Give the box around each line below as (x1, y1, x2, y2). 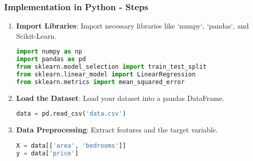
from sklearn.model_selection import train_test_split (16, 63, 207, 71)
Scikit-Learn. (16, 30, 57, 41)
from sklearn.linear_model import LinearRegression (16, 71, 196, 78)
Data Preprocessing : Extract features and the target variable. (16, 124, 218, 135)
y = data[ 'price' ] (16, 149, 79, 157)
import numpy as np (16, 48, 82, 56)
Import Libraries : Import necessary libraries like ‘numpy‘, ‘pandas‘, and (16, 20, 249, 31)
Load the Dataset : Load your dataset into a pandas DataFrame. (16, 92, 224, 103)
